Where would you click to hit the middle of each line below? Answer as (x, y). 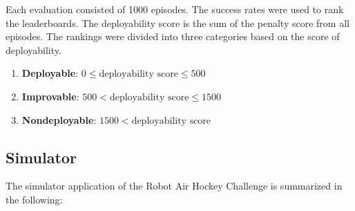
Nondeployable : (59, 119)
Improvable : (50, 96)
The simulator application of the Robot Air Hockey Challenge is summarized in (174, 186)
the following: (34, 199)
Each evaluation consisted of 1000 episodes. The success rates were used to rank (175, 9)
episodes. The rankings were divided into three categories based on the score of (173, 36)
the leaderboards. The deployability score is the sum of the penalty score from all (177, 22)
